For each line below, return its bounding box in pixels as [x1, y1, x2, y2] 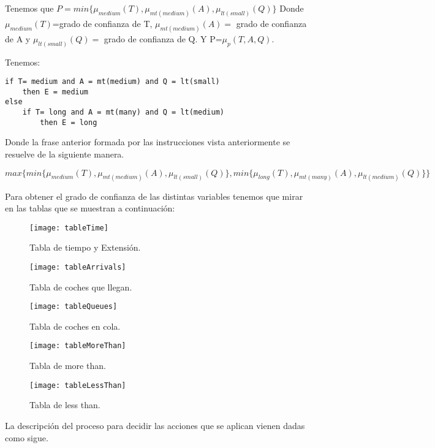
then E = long [40, 118, 97, 127]
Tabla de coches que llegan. [29, 280, 132, 293]
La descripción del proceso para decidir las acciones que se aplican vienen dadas [5, 419, 305, 431]
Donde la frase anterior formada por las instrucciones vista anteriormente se [5, 135, 290, 148]
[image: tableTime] [29, 223, 108, 232]
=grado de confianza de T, [52, 17, 153, 29]
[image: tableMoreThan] [29, 341, 126, 351]
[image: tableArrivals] [29, 262, 126, 271]
